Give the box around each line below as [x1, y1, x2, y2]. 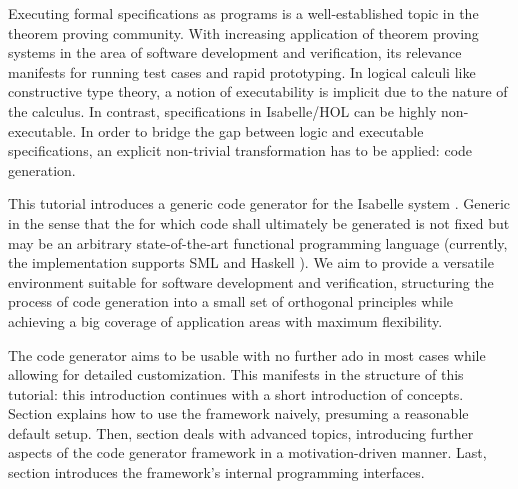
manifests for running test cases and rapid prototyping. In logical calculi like [8, 61, 476, 82]
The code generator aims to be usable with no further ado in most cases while [8, 344, 486, 365]
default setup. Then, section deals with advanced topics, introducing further [8, 422, 474, 443]
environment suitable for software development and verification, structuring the [8, 271, 494, 292]
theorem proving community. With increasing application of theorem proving [8, 22, 479, 43]
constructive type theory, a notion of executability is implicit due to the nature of [8, 81, 508, 102]
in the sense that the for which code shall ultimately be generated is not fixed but [8, 212, 510, 233]
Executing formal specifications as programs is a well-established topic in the [8, 3, 479, 23]
